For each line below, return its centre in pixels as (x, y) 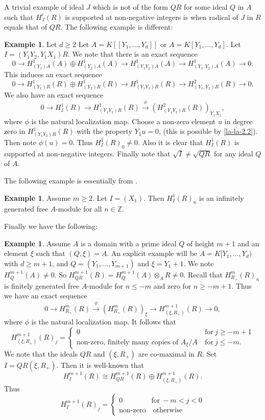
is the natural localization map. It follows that (104, 322)
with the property (104, 131)
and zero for (172, 285)
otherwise (168, 410)
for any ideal (234, 153)
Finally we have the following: (51, 226)
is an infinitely (222, 197)
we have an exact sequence (46, 296)
